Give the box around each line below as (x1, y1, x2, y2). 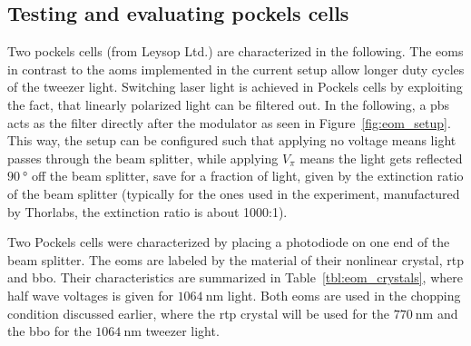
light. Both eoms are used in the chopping (227, 285, 461, 304)
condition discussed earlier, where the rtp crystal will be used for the (7, 303, 390, 322)
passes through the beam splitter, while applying (7, 148, 279, 167)
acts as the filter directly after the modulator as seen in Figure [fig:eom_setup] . (7, 113, 451, 132)
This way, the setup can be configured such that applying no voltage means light (7, 131, 456, 150)
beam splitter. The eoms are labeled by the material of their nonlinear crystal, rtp (7, 250, 464, 269)
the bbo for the (7, 321, 92, 341)
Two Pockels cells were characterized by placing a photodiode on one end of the (7, 232, 450, 252)
